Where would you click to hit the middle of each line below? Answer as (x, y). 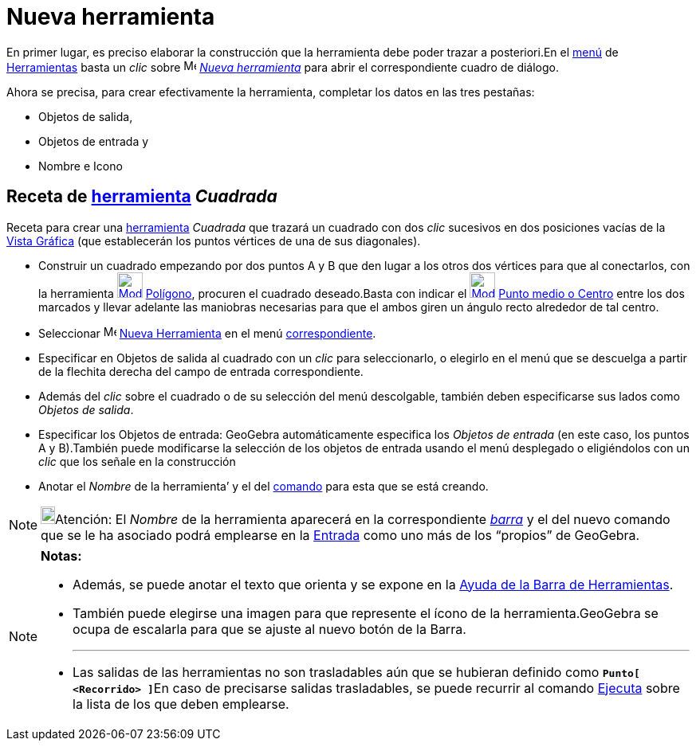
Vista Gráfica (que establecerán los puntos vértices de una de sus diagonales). (214, 241)
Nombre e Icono (81, 166)
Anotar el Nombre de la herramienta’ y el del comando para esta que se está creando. (263, 486)
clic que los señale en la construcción (137, 461)
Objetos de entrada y (94, 141)
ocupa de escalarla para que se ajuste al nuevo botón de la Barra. (269, 629)
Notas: (61, 555)
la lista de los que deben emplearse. (181, 704)
